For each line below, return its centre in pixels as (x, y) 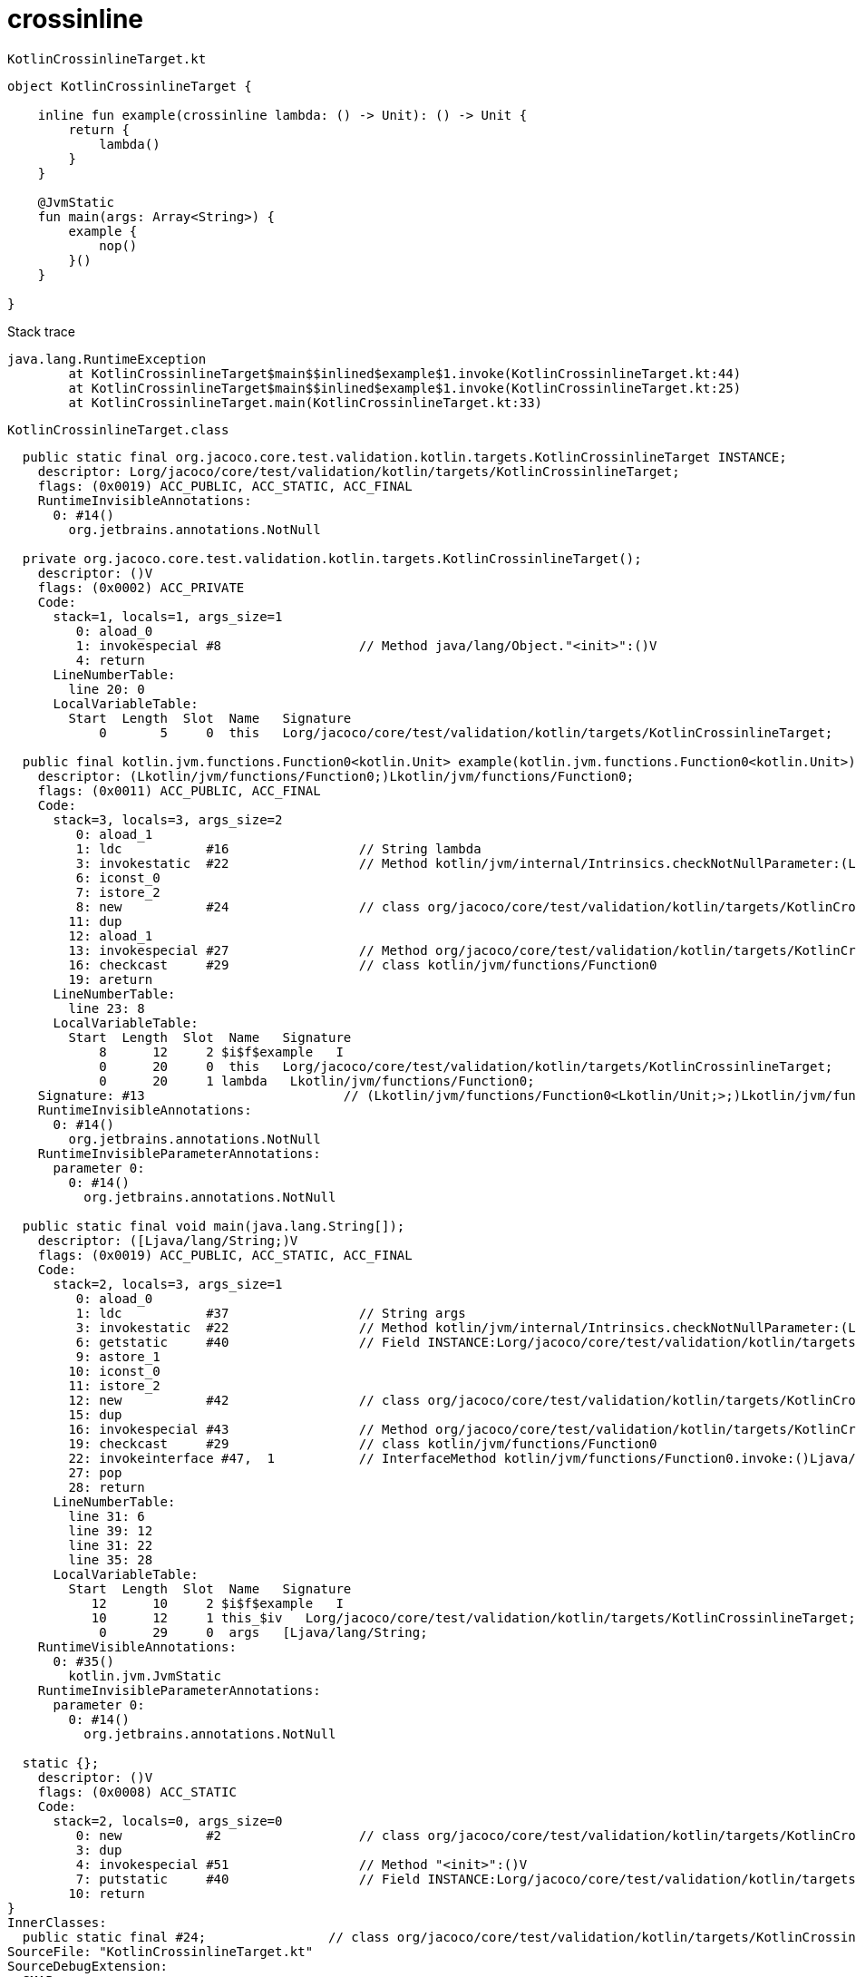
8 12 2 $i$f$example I (221, 1052)
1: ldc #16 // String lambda (278, 848)
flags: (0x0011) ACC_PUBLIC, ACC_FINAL (179, 790)
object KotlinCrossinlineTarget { (130, 86)
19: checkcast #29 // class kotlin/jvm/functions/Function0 (363, 1443)
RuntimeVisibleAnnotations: (137, 1646)
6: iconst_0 (118, 877)
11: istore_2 (114, 1385)
